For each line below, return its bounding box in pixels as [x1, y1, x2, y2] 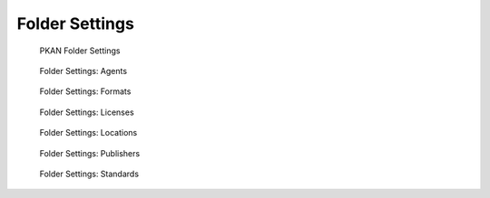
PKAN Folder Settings [39, 45, 121, 56]
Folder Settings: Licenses [39, 107, 135, 118]
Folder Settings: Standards [39, 168, 140, 179]
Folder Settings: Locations [39, 127, 138, 138]
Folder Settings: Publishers [39, 147, 141, 158]
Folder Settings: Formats [39, 86, 132, 97]
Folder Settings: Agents [39, 65, 127, 76]
